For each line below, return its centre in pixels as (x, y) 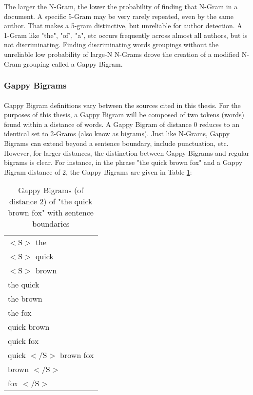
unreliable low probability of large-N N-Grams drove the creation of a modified (122, 54)
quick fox (23, 341)
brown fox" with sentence (51, 213)
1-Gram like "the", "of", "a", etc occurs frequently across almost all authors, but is (126, 35)
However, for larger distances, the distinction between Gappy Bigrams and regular (127, 153)
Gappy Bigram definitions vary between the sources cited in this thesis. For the (122, 105)
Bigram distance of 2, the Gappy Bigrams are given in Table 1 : (98, 171)
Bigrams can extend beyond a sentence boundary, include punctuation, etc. (116, 143)
